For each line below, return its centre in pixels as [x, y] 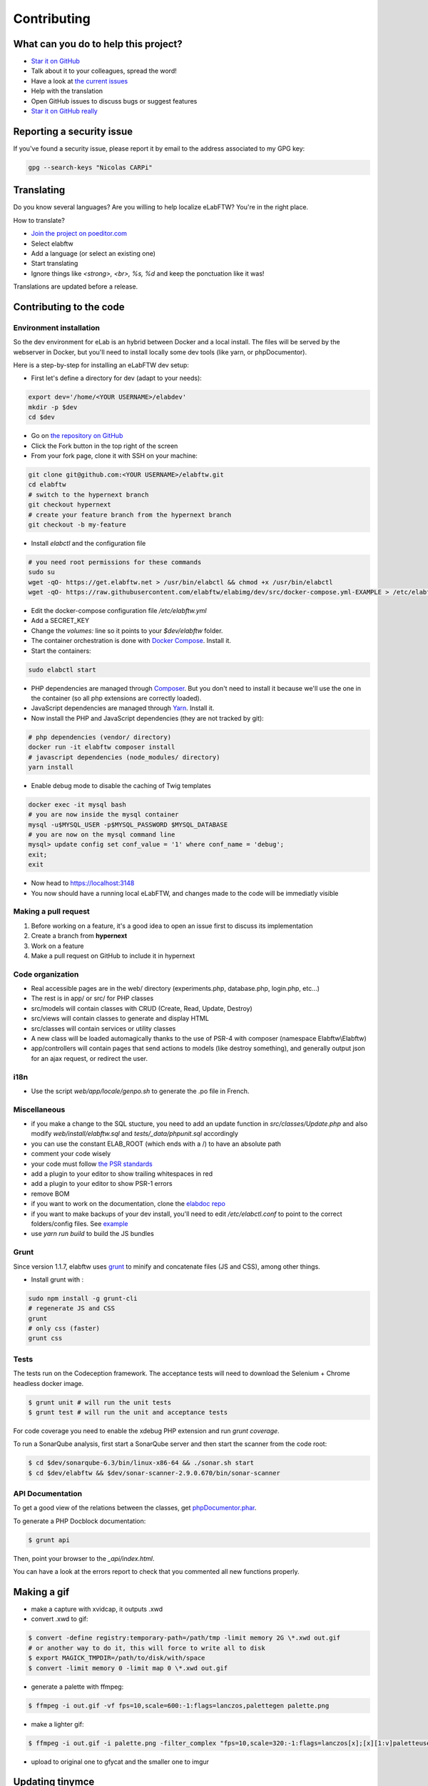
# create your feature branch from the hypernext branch [130, 515]
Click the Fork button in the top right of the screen [105, 446]
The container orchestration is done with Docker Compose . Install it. [131, 641]
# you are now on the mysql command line [102, 835]
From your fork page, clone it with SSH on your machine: [114, 456]
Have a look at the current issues [80, 81]
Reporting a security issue [73, 131]
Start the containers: [61, 651]
